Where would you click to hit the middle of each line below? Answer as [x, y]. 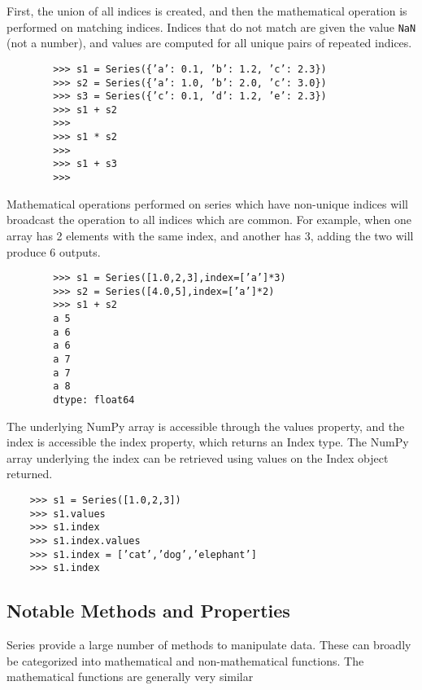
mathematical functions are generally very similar [130, 677]
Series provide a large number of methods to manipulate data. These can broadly [209, 645]
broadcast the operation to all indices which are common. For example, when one [209, 220]
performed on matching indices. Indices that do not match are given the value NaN [211, 26]
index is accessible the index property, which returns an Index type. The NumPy [208, 442]
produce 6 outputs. [54, 251]
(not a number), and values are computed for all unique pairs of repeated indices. [209, 43]
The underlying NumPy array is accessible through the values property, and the [206, 426]
